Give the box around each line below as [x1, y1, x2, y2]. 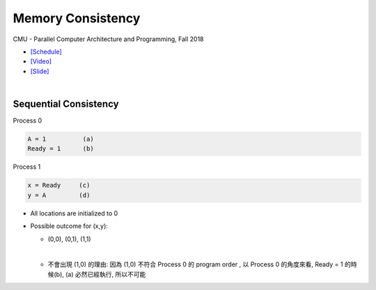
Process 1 [13, 162, 41, 171]
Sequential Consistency [13, 98, 119, 109]
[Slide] [30, 67, 49, 75]
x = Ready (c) [27, 181, 91, 190]
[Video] [30, 57, 52, 66]
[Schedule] [30, 47, 62, 56]
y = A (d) [27, 191, 91, 199]
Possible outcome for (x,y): [30, 222, 108, 230]
